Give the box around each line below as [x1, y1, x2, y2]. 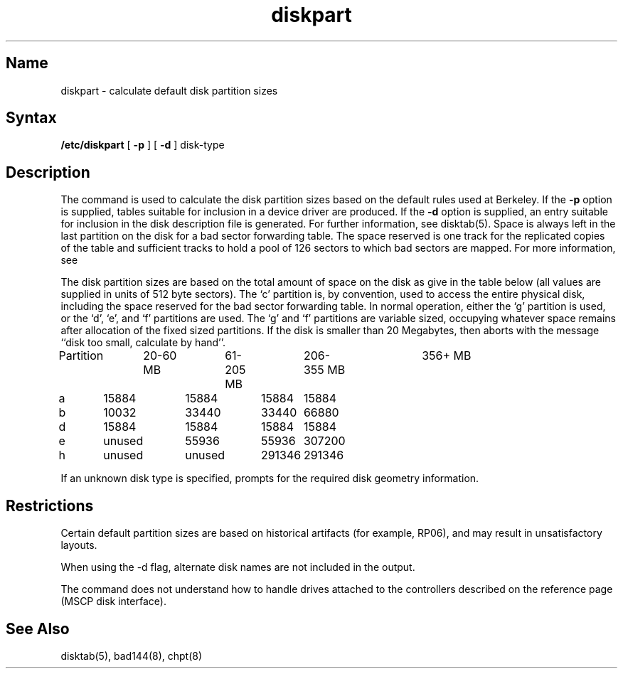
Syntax [6, 109, 57, 127]
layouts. [60, 539, 97, 552]
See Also [6, 619, 70, 638]
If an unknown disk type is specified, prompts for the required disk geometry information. [60, 472, 479, 485]
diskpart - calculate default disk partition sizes [60, 84, 278, 97]
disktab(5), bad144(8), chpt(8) [60, 649, 203, 662]
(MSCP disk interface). [60, 595, 166, 608]
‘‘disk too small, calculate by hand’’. [60, 336, 226, 349]
